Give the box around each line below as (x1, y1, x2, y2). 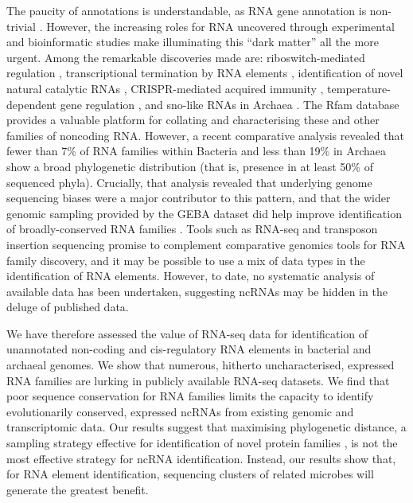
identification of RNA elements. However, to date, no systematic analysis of (6, 267, 375, 284)
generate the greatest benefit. (6, 481, 149, 497)
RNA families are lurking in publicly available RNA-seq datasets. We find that (6, 372, 390, 388)
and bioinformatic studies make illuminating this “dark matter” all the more (6, 33, 379, 50)
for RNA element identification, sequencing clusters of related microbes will (6, 466, 374, 482)
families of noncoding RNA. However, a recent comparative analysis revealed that (6, 127, 404, 143)
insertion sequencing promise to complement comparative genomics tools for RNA (6, 236, 406, 252)
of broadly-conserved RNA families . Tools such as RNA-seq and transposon (6, 220, 378, 237)
